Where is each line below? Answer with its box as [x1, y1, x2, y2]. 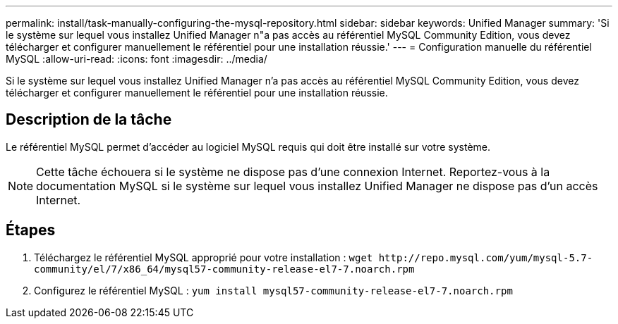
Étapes [6, 221, 56, 239]
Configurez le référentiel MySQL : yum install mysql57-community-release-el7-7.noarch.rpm [34, 284, 513, 297]
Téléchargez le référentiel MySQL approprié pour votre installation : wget [34, 251, 373, 263]
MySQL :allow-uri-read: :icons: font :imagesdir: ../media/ [6, 53, 267, 65]
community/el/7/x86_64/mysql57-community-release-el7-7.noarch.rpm [34, 263, 415, 275]
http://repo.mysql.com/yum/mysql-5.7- [378, 251, 593, 263]
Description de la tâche [6, 111, 172, 129]
